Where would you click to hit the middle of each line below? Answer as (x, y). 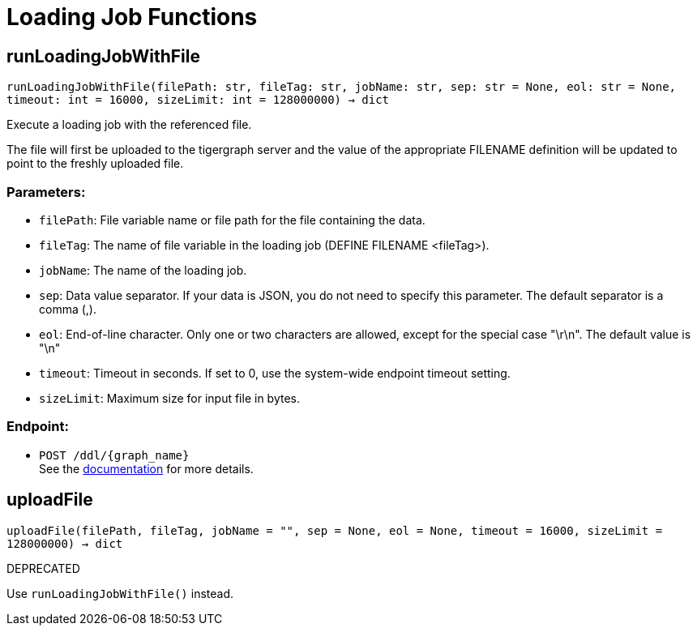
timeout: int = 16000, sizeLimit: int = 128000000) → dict (198, 100)
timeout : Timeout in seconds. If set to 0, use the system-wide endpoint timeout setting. (275, 373)
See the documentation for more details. (146, 468)
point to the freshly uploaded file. (95, 164)
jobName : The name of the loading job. (143, 270)
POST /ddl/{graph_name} (114, 455)
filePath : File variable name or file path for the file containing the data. (232, 220)
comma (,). (68, 309)
